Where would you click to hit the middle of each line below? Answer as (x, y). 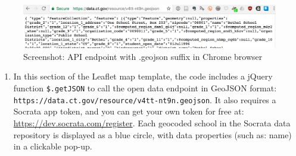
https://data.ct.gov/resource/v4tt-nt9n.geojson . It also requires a (145, 99)
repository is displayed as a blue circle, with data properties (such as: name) (152, 134)
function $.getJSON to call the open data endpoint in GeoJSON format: (145, 88)
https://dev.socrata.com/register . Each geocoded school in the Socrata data (152, 122)
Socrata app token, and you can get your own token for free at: (129, 111)
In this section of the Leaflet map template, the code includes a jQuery (143, 76)
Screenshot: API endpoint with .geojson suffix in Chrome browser (143, 56)
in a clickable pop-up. (53, 146)
